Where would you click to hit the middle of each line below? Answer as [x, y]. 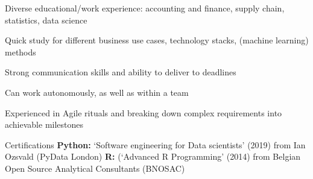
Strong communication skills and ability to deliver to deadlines [121, 72]
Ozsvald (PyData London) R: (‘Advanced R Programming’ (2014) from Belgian [153, 156]
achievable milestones [44, 124]
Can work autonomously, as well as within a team [97, 92]
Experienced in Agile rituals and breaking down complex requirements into [144, 112]
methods [21, 52]
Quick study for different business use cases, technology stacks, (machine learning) [157, 40]
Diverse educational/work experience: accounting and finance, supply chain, [145, 8]
